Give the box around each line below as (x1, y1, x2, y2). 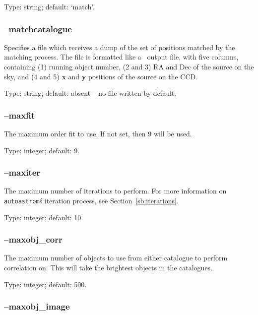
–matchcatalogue (4, 22, 72, 35)
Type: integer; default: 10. (4, 212, 83, 222)
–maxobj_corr (4, 233, 63, 246)
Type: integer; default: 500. (4, 279, 87, 289)
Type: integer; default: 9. (4, 145, 80, 155)
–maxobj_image (4, 300, 70, 313)
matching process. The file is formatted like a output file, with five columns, (4, 52, 239, 62)
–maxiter (4, 166, 41, 179)
